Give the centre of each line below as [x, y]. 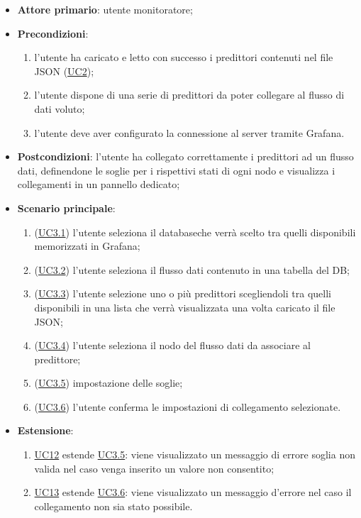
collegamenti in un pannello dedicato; [99, 184]
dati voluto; [60, 108]
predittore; [57, 359]
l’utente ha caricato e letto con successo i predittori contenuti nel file [184, 57]
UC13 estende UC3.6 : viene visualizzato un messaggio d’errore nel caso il [193, 492]
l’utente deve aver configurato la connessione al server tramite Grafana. [189, 132]
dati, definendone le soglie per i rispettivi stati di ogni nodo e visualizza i [176, 170]
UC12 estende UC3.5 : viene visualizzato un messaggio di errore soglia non [195, 454]
